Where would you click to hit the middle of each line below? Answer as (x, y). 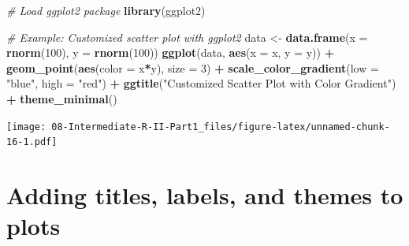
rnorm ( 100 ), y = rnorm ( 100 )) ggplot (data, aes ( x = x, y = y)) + (171, 52)
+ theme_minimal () (62, 98)
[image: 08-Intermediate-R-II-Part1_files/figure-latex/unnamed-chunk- (198, 127)
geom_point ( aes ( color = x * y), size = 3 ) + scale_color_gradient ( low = (193, 67)
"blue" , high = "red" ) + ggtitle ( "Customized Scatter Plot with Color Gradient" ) (201, 83)
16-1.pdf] (32, 142)
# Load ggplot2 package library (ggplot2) (106, 10)
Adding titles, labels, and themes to (205, 195)
